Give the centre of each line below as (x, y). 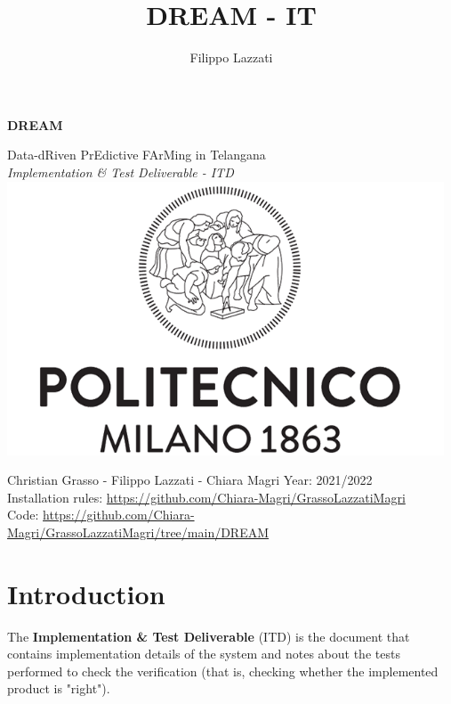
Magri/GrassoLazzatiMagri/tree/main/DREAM (138, 532)
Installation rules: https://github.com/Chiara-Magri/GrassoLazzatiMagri (206, 497)
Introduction (86, 593)
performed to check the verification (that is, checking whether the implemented (223, 671)
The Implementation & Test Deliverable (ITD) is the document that (209, 636)
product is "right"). (59, 688)
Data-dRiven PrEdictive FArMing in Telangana (137, 155)
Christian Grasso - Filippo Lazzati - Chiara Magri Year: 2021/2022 (190, 480)
